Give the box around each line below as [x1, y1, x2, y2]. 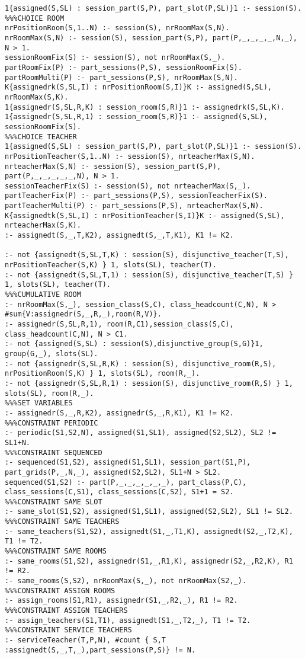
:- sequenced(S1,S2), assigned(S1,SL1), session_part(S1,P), [5, 458, 251, 467]
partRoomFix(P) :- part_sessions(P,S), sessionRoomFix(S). [5, 63, 242, 72]
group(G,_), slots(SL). [5, 349, 98, 358]
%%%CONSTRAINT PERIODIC [5, 418, 98, 427]
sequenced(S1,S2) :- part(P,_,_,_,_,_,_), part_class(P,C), [5, 478, 247, 487]
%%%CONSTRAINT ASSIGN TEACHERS [5, 606, 128, 615]
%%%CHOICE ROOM [5, 14, 65, 23]
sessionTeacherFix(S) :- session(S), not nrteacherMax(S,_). [5, 181, 251, 190]
